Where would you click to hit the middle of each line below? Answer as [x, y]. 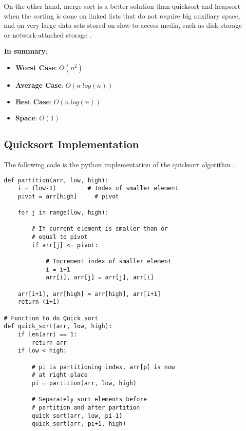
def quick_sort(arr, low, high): [58, 326]
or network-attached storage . [48, 34]
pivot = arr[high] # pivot [68, 196]
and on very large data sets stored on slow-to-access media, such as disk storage [123, 25]
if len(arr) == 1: [47, 335]
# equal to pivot [60, 237]
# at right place [60, 375]
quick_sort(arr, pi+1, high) [79, 424]
